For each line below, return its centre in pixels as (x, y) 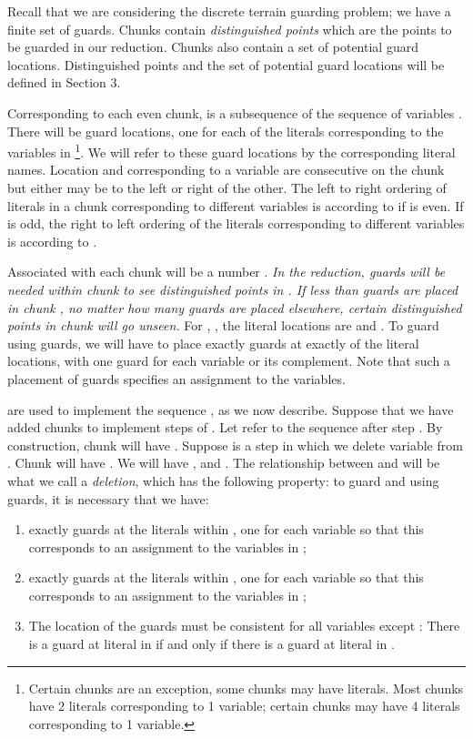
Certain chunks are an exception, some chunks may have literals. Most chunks (246, 688)
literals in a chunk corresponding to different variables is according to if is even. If (236, 205)
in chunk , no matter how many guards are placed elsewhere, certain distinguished (235, 307)
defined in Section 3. (64, 82)
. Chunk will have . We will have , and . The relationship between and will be (224, 463)
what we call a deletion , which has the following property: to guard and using (223, 480)
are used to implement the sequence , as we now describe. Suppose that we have (231, 409)
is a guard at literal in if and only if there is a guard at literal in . (211, 644)
